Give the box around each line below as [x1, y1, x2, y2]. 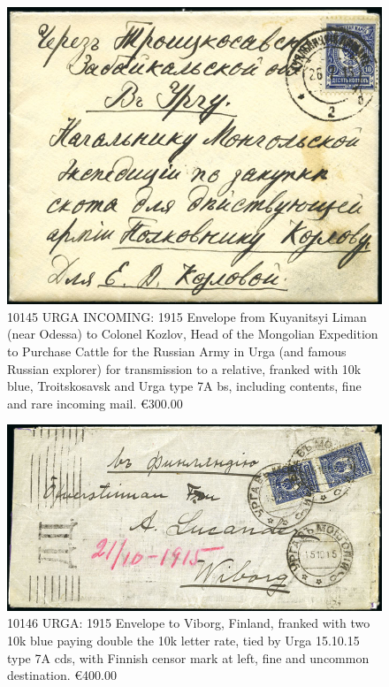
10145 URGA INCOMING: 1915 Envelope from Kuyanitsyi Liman [7, 307, 367, 325]
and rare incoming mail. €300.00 [7, 393, 183, 412]
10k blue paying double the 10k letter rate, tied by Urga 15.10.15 [7, 630, 360, 649]
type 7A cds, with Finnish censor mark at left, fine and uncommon [7, 648, 370, 667]
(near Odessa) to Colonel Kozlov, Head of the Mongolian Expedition [7, 324, 378, 343]
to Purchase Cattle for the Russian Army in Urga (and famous [7, 341, 347, 360]
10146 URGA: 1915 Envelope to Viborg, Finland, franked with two [7, 614, 370, 632]
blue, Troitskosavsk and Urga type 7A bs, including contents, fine [7, 377, 362, 395]
